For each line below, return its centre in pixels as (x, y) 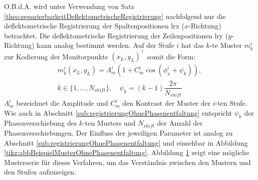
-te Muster (226, 45)
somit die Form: (171, 56)
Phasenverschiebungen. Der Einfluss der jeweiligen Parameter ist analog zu (118, 133)
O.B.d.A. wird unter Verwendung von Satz (69, 6)
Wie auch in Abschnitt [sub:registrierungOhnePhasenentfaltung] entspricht (118, 112)
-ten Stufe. (231, 103)
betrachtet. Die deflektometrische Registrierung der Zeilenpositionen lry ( (116, 35)
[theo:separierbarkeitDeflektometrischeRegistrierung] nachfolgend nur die (115, 16)
